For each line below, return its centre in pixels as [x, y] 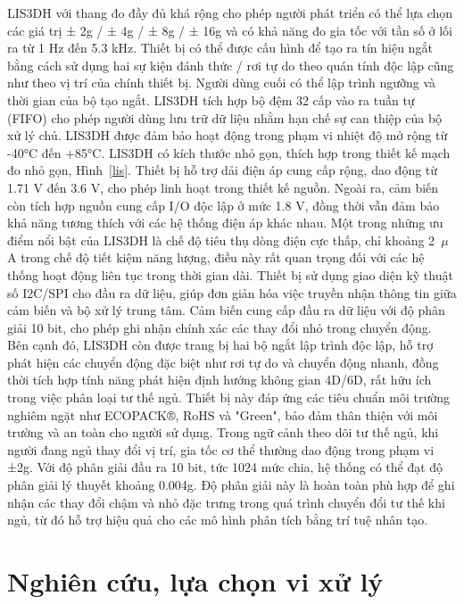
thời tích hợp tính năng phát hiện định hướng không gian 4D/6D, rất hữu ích [220, 380]
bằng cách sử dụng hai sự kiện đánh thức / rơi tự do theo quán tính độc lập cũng [231, 65]
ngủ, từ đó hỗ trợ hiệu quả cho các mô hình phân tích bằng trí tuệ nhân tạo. [218, 520]
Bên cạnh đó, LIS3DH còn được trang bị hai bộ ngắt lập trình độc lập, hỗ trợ [220, 345]
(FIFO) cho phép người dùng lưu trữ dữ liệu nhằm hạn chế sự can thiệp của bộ [225, 117]
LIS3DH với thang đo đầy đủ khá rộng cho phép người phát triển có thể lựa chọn [230, 12]
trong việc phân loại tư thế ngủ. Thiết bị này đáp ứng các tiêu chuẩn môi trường [228, 397]
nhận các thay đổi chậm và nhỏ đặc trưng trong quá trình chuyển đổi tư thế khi [226, 502]
